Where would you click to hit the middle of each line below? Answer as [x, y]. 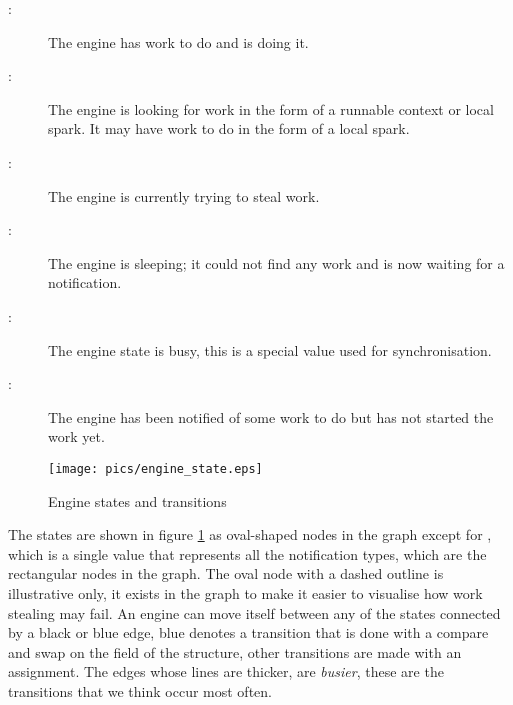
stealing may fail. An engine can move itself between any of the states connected [254, 612]
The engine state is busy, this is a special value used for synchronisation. [270, 349]
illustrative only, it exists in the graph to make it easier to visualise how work [245, 592]
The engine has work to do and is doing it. [178, 41]
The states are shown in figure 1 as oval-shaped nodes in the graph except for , [250, 534]
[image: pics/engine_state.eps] [155, 468]
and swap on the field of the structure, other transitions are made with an [235, 651]
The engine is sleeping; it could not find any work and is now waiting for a [276, 262]
